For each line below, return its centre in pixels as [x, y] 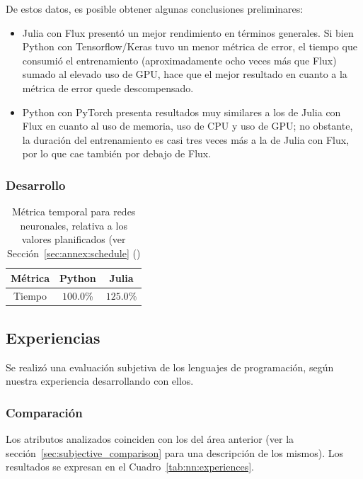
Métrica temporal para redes [74, 212]
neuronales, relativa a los [74, 225]
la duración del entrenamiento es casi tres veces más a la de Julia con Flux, [186, 139]
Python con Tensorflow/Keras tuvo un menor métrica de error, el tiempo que [190, 46]
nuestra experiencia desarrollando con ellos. [100, 381]
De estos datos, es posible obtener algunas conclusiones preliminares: [155, 9]
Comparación [44, 412]
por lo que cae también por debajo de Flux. [117, 153]
